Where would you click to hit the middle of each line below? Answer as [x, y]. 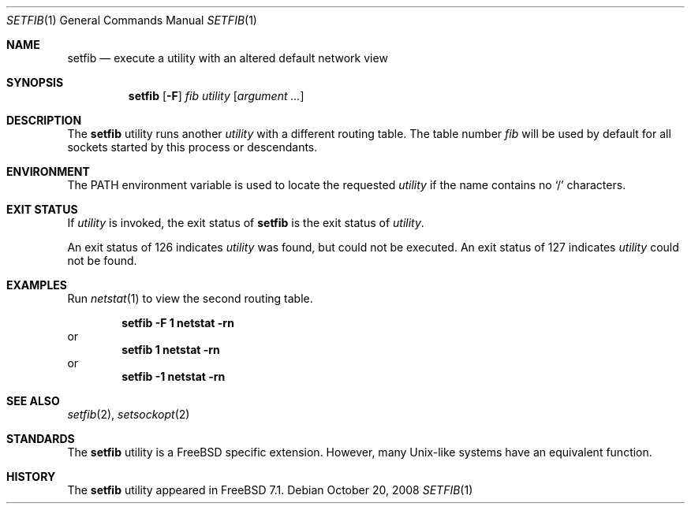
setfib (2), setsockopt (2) [129, 414]
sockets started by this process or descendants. [192, 147]
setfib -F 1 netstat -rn [178, 323]
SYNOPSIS [35, 82]
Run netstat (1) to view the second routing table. [190, 298]
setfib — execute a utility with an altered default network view [228, 58]
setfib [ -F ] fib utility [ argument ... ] [216, 96]
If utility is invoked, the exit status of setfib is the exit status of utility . [246, 223]
